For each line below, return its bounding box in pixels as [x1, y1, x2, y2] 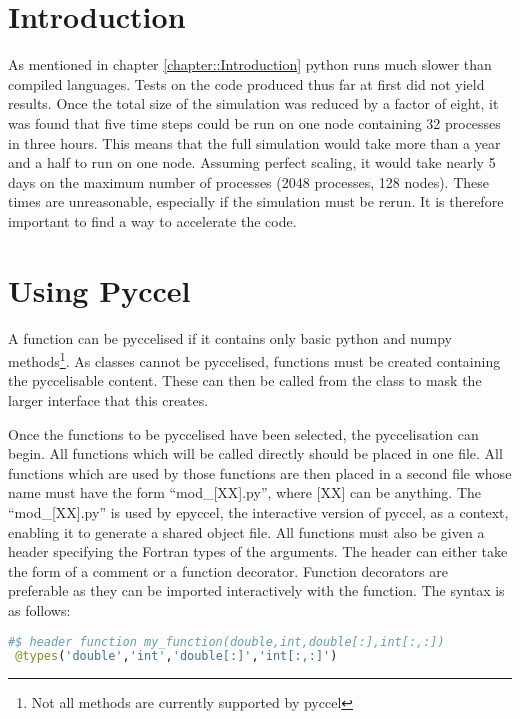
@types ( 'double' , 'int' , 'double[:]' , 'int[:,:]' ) [15, 649, 338, 664]
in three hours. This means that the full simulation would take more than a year [8, 132, 501, 153]
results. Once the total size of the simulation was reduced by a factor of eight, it [8, 93, 499, 114]
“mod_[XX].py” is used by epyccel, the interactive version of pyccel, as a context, [8, 502, 509, 522]
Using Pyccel [8, 269, 191, 310]
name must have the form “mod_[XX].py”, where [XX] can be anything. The [8, 482, 482, 503]
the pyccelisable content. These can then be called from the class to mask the [8, 370, 482, 391]
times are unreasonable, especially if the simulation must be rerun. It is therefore [8, 191, 504, 212]
